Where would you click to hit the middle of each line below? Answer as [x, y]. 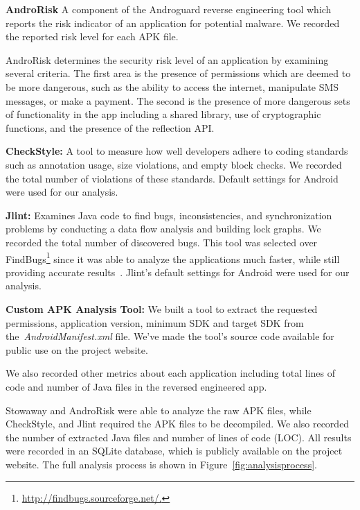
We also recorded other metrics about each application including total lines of [171, 373]
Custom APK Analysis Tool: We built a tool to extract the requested [162, 308]
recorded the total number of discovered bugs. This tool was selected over [162, 242]
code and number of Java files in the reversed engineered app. [136, 386]
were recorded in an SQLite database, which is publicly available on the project [174, 451]
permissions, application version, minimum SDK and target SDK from [155, 322]
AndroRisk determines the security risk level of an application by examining [167, 59]
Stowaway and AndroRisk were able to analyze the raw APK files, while [159, 410]
